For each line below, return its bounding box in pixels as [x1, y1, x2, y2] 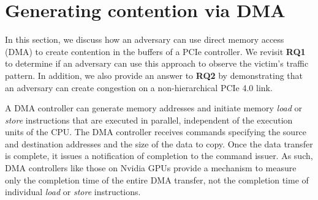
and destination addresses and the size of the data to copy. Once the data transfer [5, 137, 313, 150]
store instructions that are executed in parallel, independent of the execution [5, 113, 293, 126]
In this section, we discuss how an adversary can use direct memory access [5, 33, 284, 46]
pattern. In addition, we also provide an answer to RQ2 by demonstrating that [5, 69, 303, 81]
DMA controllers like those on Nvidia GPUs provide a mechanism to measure [5, 161, 297, 174]
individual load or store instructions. [5, 185, 141, 198]
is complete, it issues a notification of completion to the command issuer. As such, [5, 149, 313, 162]
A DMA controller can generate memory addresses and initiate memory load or [5, 102, 303, 114]
